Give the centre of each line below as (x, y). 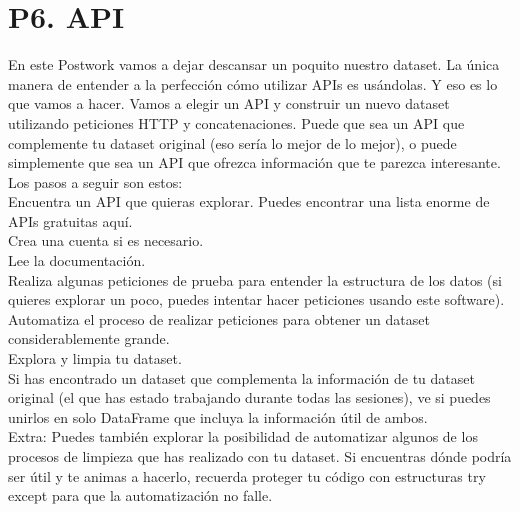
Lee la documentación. (77, 260)
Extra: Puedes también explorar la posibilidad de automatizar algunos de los (243, 436)
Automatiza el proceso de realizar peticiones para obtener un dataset (219, 318)
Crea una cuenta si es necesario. (106, 240)
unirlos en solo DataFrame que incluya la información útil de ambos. (218, 416)
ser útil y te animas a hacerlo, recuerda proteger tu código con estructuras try (247, 475)
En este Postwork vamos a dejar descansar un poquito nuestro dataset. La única (254, 64)
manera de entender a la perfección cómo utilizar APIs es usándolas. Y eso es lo (253, 83)
